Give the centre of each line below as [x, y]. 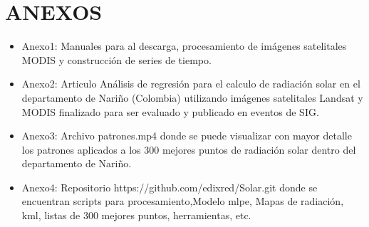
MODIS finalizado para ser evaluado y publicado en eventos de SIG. [170, 111]
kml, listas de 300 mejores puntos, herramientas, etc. [136, 215]
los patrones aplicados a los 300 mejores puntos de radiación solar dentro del [189, 149]
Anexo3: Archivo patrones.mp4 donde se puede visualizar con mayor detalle [187, 136]
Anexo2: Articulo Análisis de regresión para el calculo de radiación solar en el [191, 84]
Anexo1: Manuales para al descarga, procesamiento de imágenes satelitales [184, 46]
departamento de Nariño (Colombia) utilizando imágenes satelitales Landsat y [192, 97]
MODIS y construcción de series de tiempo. [116, 59]
